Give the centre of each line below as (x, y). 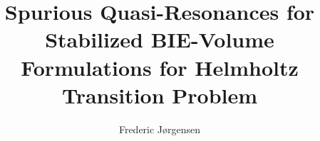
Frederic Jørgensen (160, 129)
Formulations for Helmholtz (160, 67)
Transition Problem (160, 95)
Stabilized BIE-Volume (160, 39)
